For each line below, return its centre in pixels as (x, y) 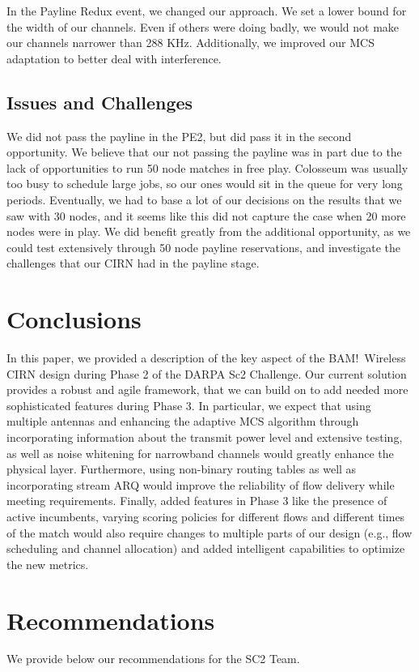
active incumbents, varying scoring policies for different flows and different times (206, 516)
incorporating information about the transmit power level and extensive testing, (205, 437)
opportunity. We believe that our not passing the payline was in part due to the (204, 152)
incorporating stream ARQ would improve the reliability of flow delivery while (201, 484)
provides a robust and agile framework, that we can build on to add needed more (207, 390)
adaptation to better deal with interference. (114, 58)
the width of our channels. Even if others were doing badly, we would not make (203, 26)
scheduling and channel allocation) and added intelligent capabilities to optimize (206, 548)
